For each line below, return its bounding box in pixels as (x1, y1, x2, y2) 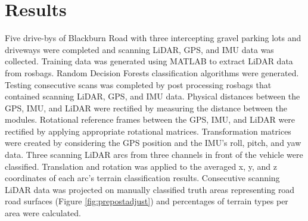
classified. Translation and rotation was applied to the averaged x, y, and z (5, 160, 278, 172)
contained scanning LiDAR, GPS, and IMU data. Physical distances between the (5, 90, 300, 102)
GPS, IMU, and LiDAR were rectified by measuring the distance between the (5, 101, 288, 114)
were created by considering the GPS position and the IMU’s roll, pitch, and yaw (5, 136, 301, 149)
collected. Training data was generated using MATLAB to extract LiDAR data (5, 55, 293, 67)
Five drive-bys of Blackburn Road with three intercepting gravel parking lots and (5, 32, 301, 44)
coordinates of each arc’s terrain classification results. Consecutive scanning (5, 172, 280, 184)
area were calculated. (5, 207, 82, 219)
